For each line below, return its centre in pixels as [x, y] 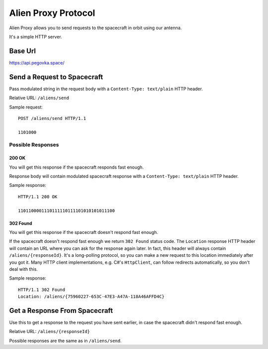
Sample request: [26, 107]
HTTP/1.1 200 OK [38, 197]
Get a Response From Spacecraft [61, 311]
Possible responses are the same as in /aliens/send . [65, 341]
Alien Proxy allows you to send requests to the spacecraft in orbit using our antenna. [96, 28]
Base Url [23, 51]
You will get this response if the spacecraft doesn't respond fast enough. [84, 232]
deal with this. [24, 269]
